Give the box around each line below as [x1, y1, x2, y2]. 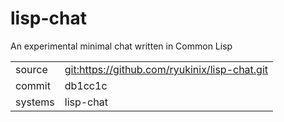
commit [15, 78, 51, 92]
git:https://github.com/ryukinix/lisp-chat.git [64, 62, 269, 76]
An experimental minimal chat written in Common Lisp [10, 40, 233, 52]
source [15, 62, 48, 76]
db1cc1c [64, 78, 108, 92]
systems [15, 95, 55, 109]
